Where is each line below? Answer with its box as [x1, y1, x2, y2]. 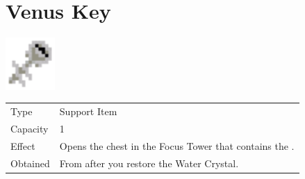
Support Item [59, 104, 117, 119]
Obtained [10, 155, 50, 170]
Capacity [10, 121, 49, 135]
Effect [10, 138, 35, 153]
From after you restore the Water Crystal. [59, 155, 239, 170]
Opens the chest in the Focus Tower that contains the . [59, 138, 295, 153]
